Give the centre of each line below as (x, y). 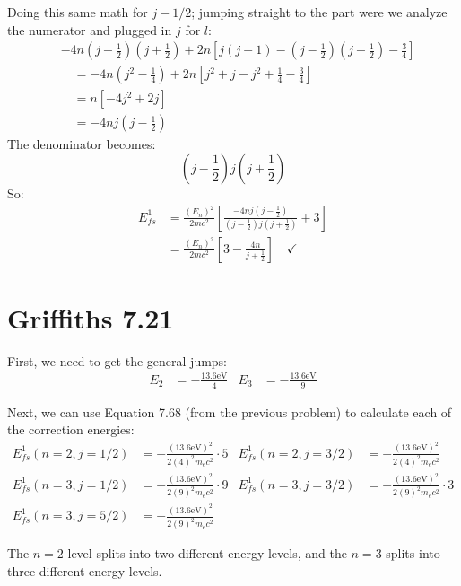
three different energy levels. (85, 570)
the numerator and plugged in (90, 29)
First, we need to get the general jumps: (117, 360)
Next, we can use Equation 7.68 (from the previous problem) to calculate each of (230, 411)
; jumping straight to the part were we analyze (319, 12)
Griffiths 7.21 (91, 317)
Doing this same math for (78, 12)
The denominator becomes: (82, 144)
